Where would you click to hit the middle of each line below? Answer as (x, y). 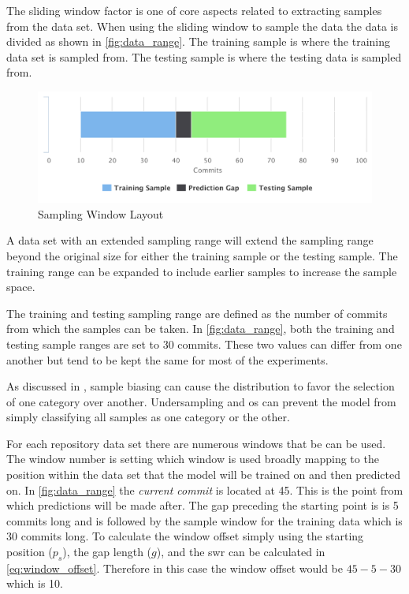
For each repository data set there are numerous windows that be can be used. (196, 443)
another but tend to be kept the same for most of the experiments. (167, 359)
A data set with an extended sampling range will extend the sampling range (190, 240)
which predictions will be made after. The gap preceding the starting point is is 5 (203, 505)
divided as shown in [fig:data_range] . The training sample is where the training (199, 41)
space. (21, 287)
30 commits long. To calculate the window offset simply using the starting (185, 536)
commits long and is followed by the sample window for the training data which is (204, 520)
